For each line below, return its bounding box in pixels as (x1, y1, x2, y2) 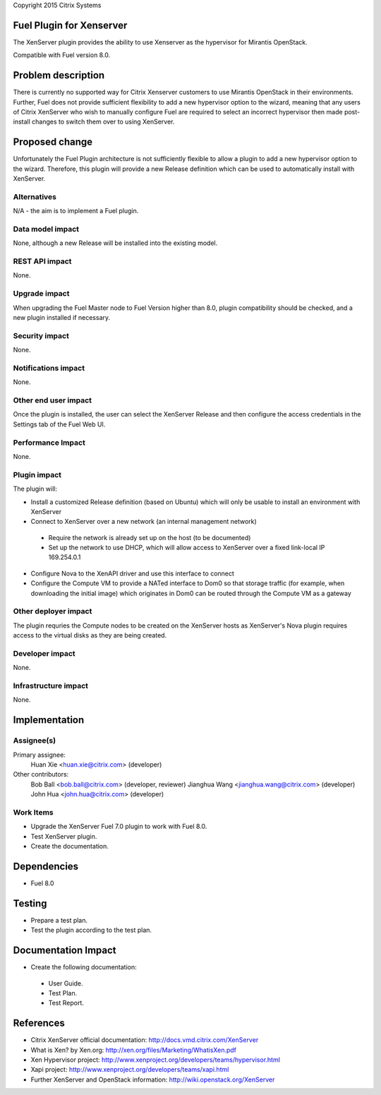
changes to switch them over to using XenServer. (32, 117, 175, 126)
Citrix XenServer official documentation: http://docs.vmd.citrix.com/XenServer (30, 1036, 259, 1044)
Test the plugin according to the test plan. (30, 926, 152, 935)
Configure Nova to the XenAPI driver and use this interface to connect (30, 569, 234, 578)
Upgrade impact (13, 289, 70, 299)
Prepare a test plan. (30, 916, 88, 924)
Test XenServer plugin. (30, 832, 97, 840)
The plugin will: (13, 484, 58, 493)
